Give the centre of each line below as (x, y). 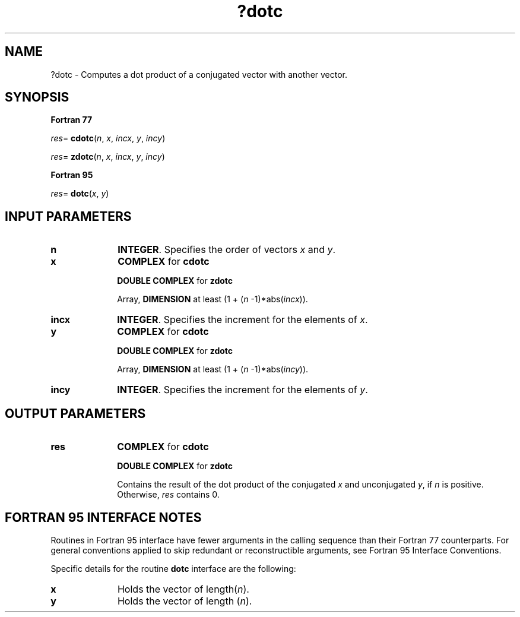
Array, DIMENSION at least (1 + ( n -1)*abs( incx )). (213, 299)
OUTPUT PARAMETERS (75, 413)
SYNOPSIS (37, 97)
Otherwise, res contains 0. (168, 495)
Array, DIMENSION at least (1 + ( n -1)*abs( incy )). (213, 369)
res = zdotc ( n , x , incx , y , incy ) (108, 157)
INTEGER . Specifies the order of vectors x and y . (227, 250)
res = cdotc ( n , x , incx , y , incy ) (108, 138)
